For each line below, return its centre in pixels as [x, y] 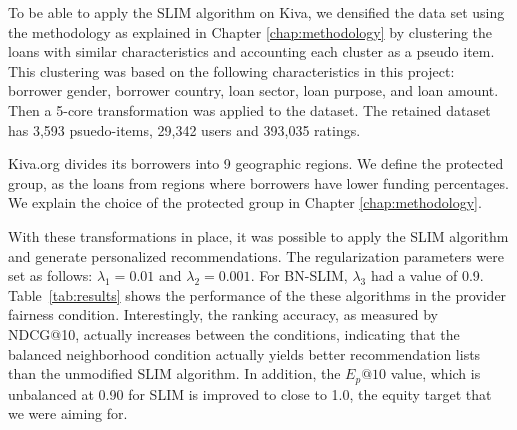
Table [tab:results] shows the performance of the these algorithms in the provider [257, 294]
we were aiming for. [68, 413]
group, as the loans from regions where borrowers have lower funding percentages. [258, 182]
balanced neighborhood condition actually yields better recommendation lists [244, 353]
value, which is [435, 373]
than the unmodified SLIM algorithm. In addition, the [174, 373]
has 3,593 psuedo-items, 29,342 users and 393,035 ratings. [184, 129]
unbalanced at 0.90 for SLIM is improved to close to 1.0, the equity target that [250, 393]
